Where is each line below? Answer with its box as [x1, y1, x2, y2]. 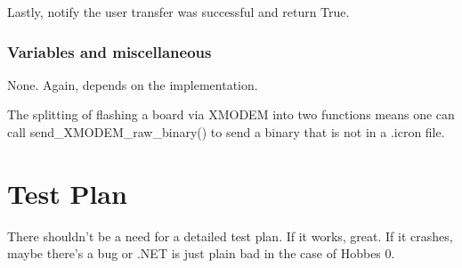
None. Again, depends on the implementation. [7, 75, 258, 93]
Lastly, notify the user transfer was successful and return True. [7, 3, 350, 20]
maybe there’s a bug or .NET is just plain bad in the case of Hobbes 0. [7, 244, 395, 263]
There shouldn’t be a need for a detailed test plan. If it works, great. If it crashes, [7, 226, 453, 245]
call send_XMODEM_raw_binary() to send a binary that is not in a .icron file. [7, 123, 445, 141]
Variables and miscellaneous [7, 40, 212, 62]
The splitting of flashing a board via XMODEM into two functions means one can [7, 105, 455, 124]
